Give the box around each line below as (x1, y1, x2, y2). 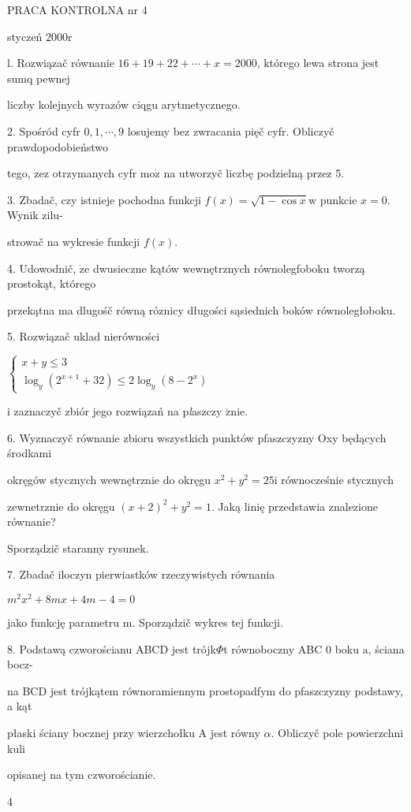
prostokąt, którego (7, 275, 96, 292)
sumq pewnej (7, 69, 70, 86)
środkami (7, 445, 52, 461)
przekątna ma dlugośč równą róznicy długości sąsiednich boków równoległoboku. (7, 301, 396, 318)
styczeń (7, 28, 43, 44)
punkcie (319, 191, 357, 207)
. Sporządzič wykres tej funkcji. (132, 614, 283, 631)
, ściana (368, 640, 405, 657)
